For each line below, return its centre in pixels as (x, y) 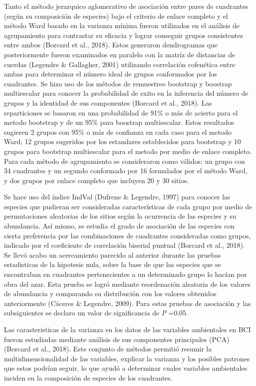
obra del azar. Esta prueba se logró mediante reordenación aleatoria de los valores (127, 284)
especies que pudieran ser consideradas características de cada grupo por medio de (128, 206)
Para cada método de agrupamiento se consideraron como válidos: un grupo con (125, 161)
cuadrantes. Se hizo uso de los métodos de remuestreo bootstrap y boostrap (118, 83)
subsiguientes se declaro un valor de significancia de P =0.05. (96, 313)
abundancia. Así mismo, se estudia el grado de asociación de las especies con (119, 226)
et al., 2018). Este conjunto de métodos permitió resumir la (122, 349)
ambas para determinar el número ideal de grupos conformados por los (111, 74)
